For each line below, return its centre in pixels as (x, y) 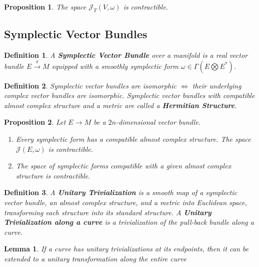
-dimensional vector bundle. (158, 122)
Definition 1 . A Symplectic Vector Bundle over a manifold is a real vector (126, 55)
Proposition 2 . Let (35, 122)
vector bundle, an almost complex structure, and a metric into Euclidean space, (126, 202)
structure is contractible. (53, 175)
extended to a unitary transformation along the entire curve (95, 258)
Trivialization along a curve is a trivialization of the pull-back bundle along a (129, 222)
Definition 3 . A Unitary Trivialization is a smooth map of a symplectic (121, 192)
